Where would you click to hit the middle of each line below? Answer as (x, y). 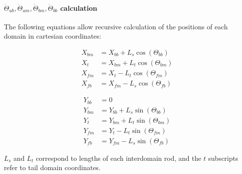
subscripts (223, 158)
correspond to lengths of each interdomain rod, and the (119, 158)
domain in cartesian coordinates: (53, 36)
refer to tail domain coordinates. (52, 167)
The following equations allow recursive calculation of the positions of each (116, 26)
